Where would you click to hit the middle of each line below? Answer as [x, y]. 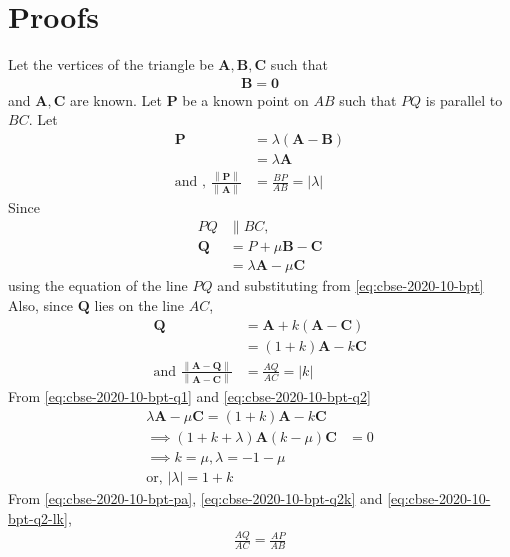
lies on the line [139, 304]
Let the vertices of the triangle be [111, 64]
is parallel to [464, 99]
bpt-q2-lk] [38, 517]
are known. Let [115, 99]
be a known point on [245, 99]
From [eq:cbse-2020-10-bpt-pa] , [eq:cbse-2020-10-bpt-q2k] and [195, 497]
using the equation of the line [98, 285]
